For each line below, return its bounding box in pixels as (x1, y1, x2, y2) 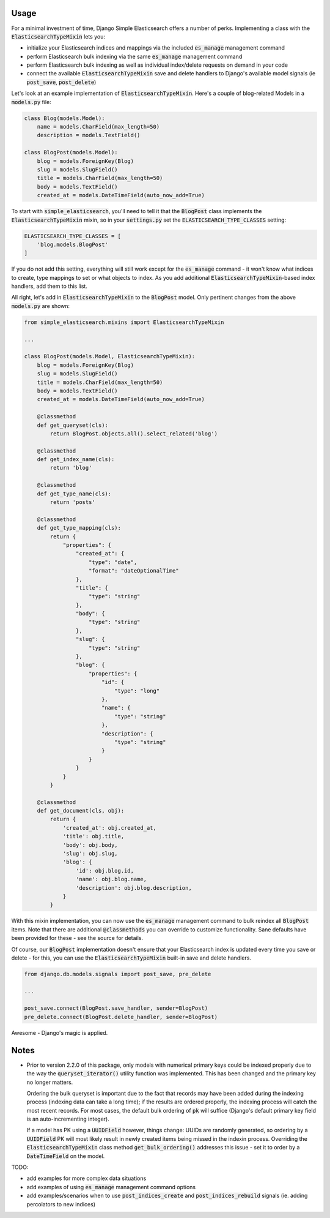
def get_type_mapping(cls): (37, 524, 122, 532)
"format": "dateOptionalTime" (89, 567, 180, 574)
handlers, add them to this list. (11, 282, 88, 290)
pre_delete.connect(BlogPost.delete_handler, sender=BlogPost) (24, 1013, 218, 1020)
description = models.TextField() (37, 132, 141, 139)
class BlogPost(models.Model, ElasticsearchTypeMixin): (24, 353, 196, 360)
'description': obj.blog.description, (75, 884, 192, 891)
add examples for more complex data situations (26, 1175, 147, 1182)
